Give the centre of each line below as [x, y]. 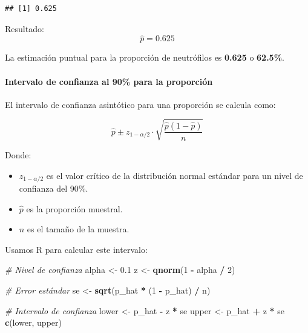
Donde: [18, 154]
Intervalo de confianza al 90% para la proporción [109, 81]
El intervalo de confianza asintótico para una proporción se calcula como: [140, 104]
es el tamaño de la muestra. [78, 229]
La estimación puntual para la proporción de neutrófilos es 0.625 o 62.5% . [145, 57]
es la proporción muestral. [74, 208]
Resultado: [25, 28]
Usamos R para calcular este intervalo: [76, 249]
